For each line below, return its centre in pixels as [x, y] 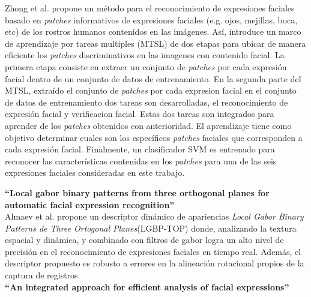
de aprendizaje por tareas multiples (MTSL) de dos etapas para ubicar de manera [155, 43]
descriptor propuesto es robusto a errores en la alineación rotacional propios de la [155, 263]
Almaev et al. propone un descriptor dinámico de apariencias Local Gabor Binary [154, 216]
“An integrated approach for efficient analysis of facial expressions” [147, 286]
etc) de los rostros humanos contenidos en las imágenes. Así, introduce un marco [153, 31]
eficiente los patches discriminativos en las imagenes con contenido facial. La [145, 55]
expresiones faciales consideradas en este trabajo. [95, 172]
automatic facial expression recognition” [90, 204]
